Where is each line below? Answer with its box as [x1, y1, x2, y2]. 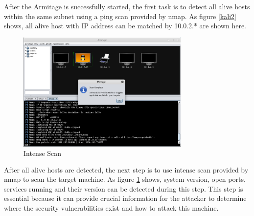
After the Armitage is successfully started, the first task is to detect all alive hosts [4, 1, 250, 11]
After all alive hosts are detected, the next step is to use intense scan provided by [4, 164, 249, 174]
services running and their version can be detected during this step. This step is [4, 183, 243, 194]
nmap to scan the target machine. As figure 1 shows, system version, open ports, [4, 174, 246, 184]
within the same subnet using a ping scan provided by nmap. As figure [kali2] [4, 11, 236, 21]
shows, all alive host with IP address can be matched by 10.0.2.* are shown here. [4, 21, 247, 31]
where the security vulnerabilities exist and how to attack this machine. [4, 203, 219, 213]
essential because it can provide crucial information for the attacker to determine [4, 193, 247, 203]
